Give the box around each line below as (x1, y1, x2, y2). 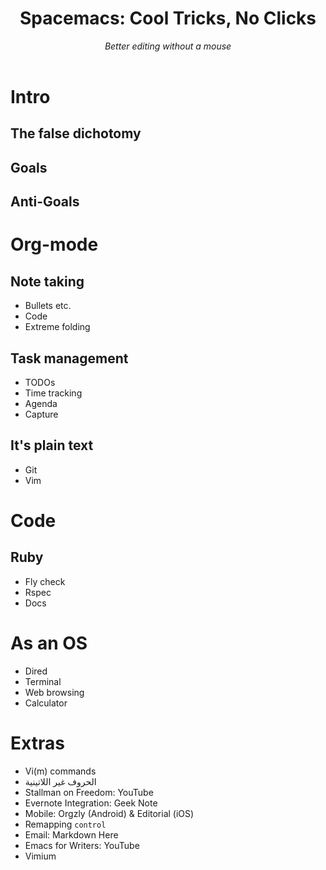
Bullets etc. (24, 300, 72, 312)
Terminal (24, 675, 62, 687)
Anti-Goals (10, 193, 80, 211)
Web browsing (24, 686, 85, 698)
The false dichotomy (10, 125, 142, 142)
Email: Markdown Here (24, 828, 119, 841)
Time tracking (24, 387, 83, 399)
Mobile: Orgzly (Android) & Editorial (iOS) (24, 807, 195, 819)
